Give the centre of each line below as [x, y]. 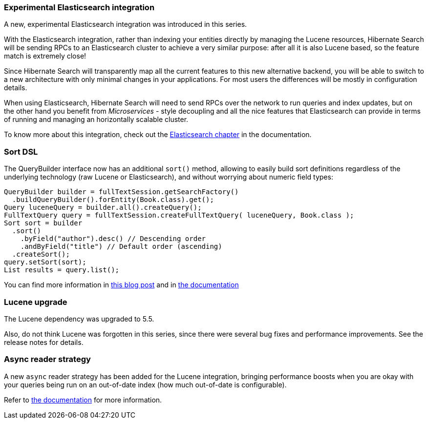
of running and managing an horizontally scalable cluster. [96, 120]
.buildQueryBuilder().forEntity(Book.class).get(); [113, 200]
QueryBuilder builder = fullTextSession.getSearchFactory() [121, 192]
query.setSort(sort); [45, 262]
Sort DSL [21, 151]
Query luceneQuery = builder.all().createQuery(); [103, 208]
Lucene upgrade [36, 302]
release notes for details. [44, 342]
